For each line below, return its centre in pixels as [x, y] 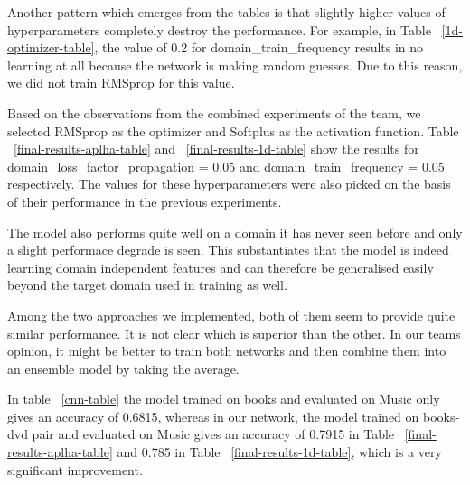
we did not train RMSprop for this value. [121, 83]
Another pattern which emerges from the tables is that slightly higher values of [226, 12]
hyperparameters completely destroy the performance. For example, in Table [219, 29]
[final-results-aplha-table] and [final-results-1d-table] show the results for [216, 149]
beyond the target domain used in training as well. [147, 285]
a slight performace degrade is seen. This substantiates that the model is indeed [228, 250]
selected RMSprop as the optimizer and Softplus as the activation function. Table [233, 131]
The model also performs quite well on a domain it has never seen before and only [235, 232]
